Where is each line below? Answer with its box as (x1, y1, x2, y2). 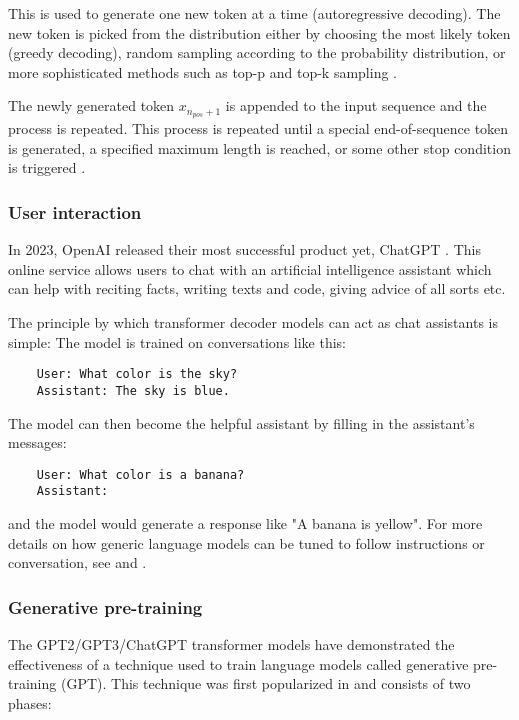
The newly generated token (8, 95, 175, 116)
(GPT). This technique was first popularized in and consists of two (60, 673, 471, 694)
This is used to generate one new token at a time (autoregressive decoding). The (8, 3, 501, 23)
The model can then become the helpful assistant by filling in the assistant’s (8, 412, 475, 433)
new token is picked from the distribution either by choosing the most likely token (8, 22, 511, 43)
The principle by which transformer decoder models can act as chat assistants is (8, 312, 498, 333)
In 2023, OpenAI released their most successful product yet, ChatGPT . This (8, 239, 481, 260)
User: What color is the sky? (36, 367, 238, 382)
